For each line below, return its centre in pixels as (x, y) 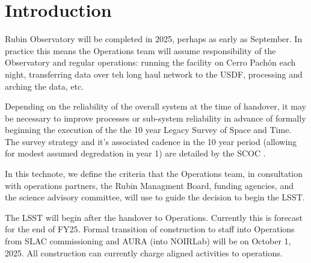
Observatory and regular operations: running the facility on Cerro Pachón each (150, 62)
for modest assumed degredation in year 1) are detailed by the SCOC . (135, 153)
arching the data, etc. (45, 86)
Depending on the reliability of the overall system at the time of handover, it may (155, 106)
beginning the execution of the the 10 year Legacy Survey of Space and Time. (148, 130)
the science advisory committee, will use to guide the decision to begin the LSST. (155, 197)
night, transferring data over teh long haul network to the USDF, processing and (154, 74)
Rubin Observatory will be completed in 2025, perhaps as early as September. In (154, 39)
